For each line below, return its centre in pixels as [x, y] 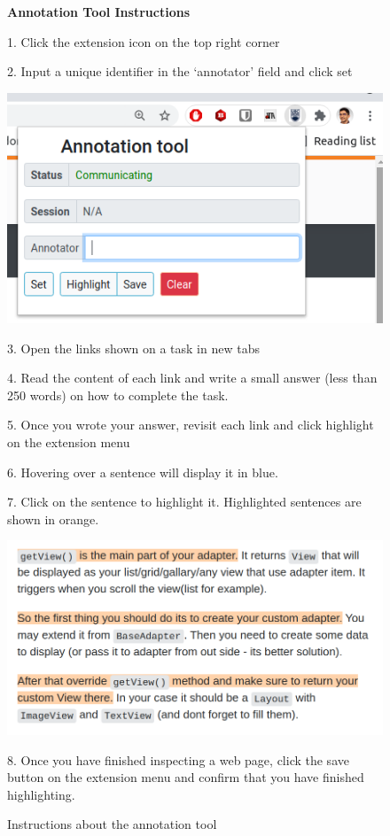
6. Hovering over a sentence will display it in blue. [143, 472]
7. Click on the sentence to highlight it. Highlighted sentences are [184, 502]
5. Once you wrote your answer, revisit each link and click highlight [191, 425]
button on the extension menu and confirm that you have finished [186, 777]
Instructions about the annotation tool [112, 824]
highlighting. [41, 794]
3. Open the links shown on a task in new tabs [133, 348]
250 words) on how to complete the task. [118, 395]
